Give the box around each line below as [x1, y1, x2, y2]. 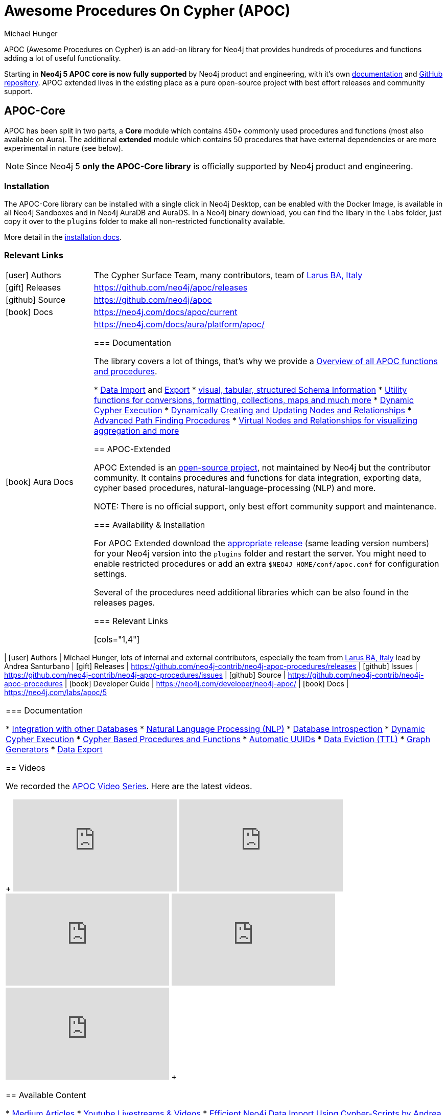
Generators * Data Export [6, 744, 103, 755]
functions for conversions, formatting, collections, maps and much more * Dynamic [93, 395, 414, 406]
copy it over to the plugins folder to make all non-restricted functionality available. [4, 217, 285, 226]
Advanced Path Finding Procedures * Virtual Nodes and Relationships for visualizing [93, 415, 417, 426]
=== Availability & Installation [93, 520, 205, 530]
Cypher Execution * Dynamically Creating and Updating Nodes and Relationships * [93, 405, 412, 416]
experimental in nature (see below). [4, 143, 123, 152]
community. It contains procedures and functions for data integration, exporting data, [93, 473, 421, 483]
